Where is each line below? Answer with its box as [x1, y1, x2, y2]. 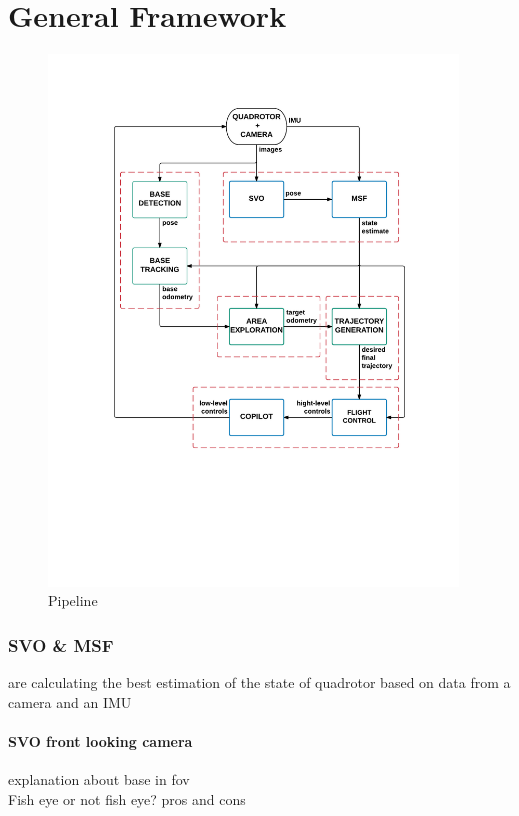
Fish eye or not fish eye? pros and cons [8, 788, 246, 809]
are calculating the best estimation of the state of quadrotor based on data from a [8, 671, 511, 692]
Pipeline [48, 590, 98, 611]
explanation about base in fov [8, 768, 190, 789]
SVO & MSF [8, 632, 114, 657]
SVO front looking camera [8, 730, 193, 751]
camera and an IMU [8, 691, 132, 712]
